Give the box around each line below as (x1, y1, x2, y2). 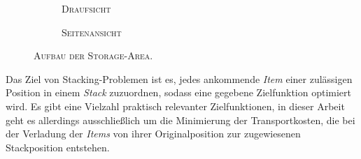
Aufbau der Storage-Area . (34, 48, 153, 63)
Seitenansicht (62, 24, 122, 39)
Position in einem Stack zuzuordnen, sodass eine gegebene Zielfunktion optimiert (6, 85, 351, 100)
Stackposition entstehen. (6, 139, 110, 154)
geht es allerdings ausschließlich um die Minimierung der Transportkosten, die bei (6, 112, 355, 127)
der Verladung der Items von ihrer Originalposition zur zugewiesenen (6, 126, 301, 141)
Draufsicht (62, 1, 111, 15)
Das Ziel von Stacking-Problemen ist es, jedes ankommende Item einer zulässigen (6, 71, 353, 86)
